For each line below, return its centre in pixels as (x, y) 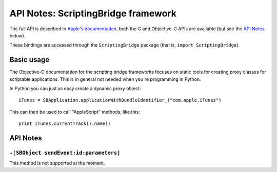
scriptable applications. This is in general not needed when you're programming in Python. (105, 79)
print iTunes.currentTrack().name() (65, 124)
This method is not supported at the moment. (57, 163)
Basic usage (29, 60)
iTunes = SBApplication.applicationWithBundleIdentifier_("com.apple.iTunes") (120, 100)
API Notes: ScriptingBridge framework (93, 13)
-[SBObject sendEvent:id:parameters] (65, 153)
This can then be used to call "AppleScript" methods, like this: (75, 112)
